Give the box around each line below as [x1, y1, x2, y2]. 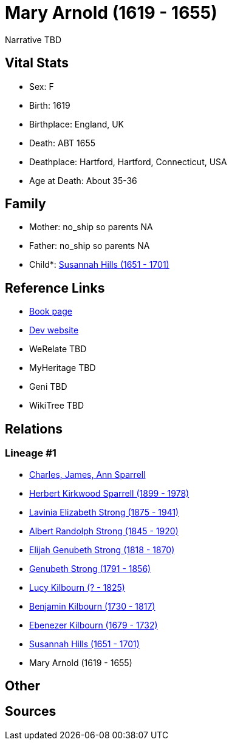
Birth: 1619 [29, 100, 70, 111]
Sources [5, 704, 56, 719]
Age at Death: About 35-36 [29, 175, 137, 186]
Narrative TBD [5, 34, 61, 45]
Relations [5, 421, 63, 437]
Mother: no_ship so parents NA [29, 222, 153, 233]
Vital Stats [5, 55, 69, 71]
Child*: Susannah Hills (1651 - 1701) [29, 259, 169, 270]
